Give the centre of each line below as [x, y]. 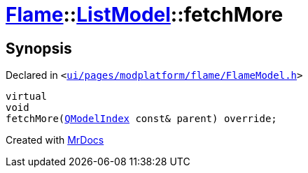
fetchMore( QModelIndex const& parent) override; [141, 119]
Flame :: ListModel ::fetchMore [145, 15]
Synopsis [39, 48]
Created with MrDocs [55, 140]
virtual [27, 97]
